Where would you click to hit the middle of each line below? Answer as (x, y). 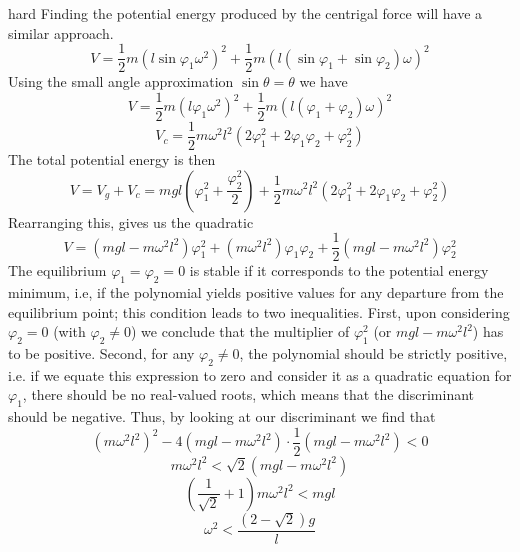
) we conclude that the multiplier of (240, 331)
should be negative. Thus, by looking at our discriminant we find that (222, 416)
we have (323, 81)
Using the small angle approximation (121, 81)
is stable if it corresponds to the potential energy (339, 270)
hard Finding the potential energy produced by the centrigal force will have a (245, 13)
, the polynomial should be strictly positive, (373, 353)
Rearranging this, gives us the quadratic (131, 221)
